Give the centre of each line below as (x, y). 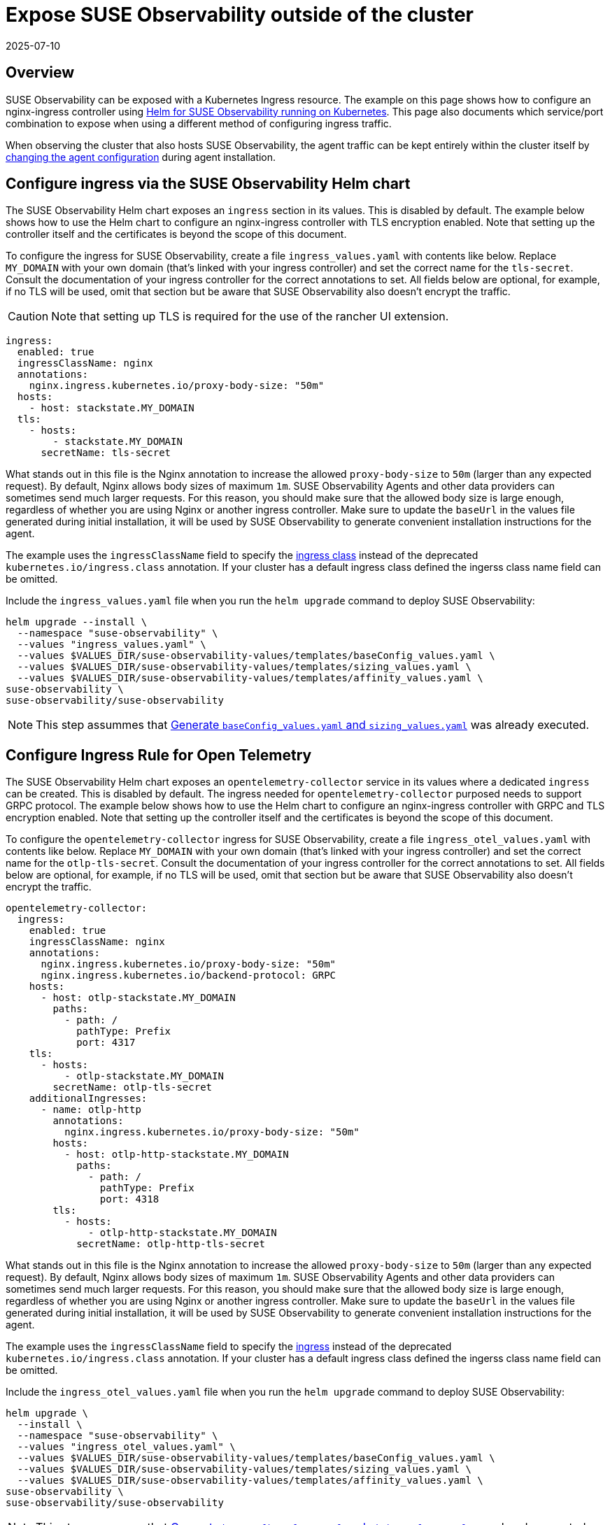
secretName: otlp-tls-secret (133, 1087)
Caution (28, 317)
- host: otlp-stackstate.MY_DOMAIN (138, 998)
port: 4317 (106, 1043)
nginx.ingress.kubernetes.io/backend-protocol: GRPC (189, 976)
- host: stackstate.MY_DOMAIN (112, 408)
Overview (40, 73)
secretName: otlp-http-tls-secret (171, 1244)
